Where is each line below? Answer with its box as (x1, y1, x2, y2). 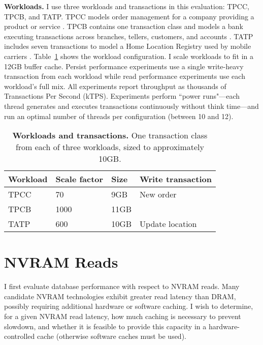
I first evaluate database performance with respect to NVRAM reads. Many (4, 281, 240, 292)
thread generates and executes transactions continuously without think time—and (4, 100, 259, 111)
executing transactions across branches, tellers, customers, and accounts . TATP (4, 31, 253, 41)
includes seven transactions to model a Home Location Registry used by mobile (4, 41, 251, 51)
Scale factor (55, 173, 104, 185)
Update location (140, 218, 197, 230)
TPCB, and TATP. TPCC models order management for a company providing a (4, 11, 254, 21)
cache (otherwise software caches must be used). (37, 331, 186, 341)
